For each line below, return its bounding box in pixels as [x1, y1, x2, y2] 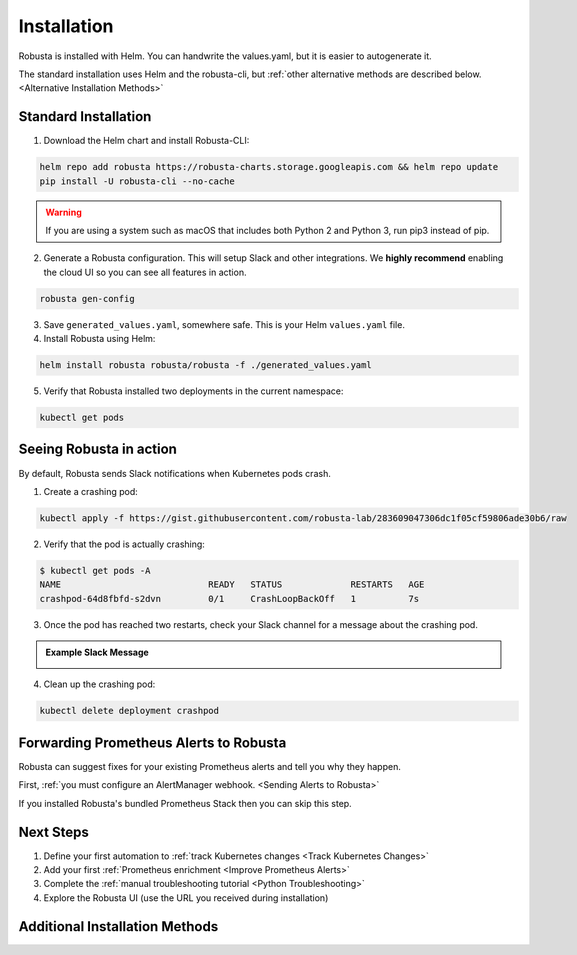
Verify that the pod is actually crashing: [43, 538, 205, 550]
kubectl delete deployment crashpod [39, 705, 220, 717]
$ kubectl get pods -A [39, 565, 151, 576]
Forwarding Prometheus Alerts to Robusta [18, 734, 287, 751]
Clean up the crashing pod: [43, 678, 156, 690]
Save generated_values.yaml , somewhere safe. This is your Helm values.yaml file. [43, 318, 405, 330]
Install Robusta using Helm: [43, 333, 156, 345]
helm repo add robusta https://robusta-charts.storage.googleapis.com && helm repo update [39, 161, 499, 173]
